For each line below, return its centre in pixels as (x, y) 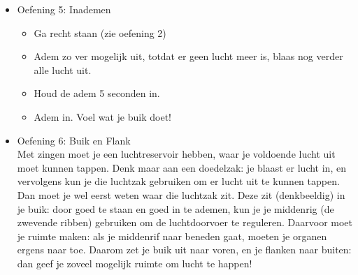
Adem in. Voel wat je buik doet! (102, 116)
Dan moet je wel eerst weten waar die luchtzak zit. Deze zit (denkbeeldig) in (181, 194)
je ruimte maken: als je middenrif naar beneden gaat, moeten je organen (172, 236)
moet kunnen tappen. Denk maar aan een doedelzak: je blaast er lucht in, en (181, 167)
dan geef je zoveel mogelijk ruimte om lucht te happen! (135, 263)
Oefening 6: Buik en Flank (74, 140)
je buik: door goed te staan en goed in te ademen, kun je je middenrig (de (176, 208)
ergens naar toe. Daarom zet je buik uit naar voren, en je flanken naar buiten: (184, 250)
